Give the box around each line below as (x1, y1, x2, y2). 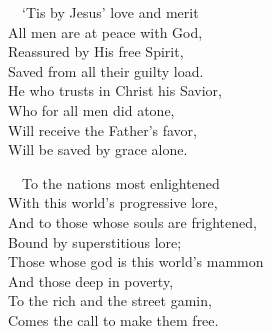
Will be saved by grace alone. (8, 139, 188, 160)
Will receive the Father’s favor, (8, 119, 197, 140)
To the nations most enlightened (21, 172, 220, 193)
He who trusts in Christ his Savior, (8, 80, 222, 101)
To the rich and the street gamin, (8, 290, 212, 311)
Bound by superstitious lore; (8, 231, 182, 252)
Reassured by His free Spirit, (8, 41, 184, 62)
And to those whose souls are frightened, (8, 211, 257, 232)
